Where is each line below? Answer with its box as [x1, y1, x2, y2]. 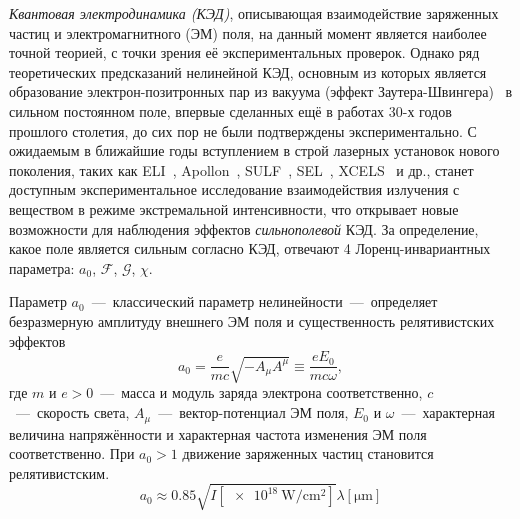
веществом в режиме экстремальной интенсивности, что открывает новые [9, 198, 459, 219]
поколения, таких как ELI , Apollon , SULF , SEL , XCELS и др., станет [9, 159, 474, 180]
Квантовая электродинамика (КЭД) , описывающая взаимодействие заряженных [9, 3, 499, 23]
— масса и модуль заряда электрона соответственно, [100, 382, 423, 403]
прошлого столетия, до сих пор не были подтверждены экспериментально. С [9, 120, 477, 141]
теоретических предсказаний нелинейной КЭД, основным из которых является [9, 61, 487, 82]
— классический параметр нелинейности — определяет [91, 291, 438, 312]
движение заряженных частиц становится [182, 443, 434, 464]
